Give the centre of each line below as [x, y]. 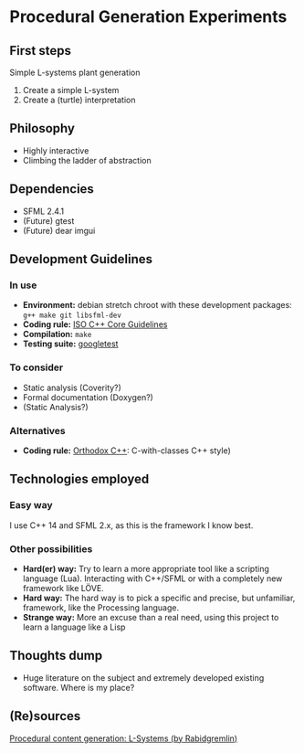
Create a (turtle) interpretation [79, 100]
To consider [37, 367]
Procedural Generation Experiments [148, 17]
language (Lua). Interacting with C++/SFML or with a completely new [152, 578]
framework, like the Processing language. [101, 607]
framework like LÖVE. [63, 588]
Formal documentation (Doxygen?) [88, 397]
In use [23, 285]
